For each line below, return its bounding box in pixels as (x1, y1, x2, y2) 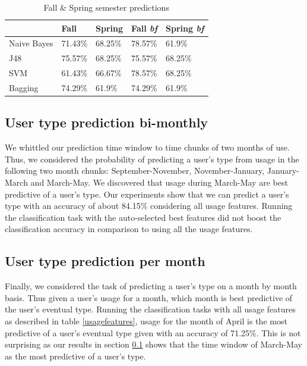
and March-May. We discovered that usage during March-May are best (30, 176, 288, 189)
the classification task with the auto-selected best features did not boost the (5, 211, 281, 223)
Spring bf (166, 21, 204, 34)
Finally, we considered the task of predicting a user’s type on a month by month (5, 280, 297, 292)
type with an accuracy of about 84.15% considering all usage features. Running (5, 199, 293, 212)
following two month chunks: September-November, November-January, (5, 164, 265, 177)
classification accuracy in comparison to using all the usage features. (5, 223, 253, 235)
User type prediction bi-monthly (5, 113, 208, 132)
